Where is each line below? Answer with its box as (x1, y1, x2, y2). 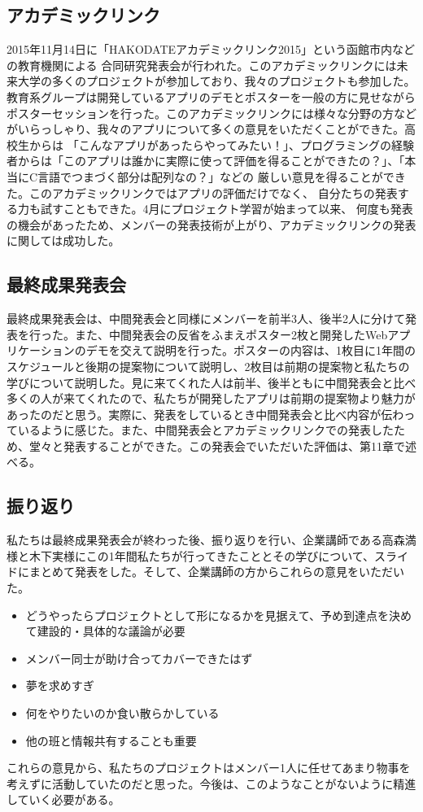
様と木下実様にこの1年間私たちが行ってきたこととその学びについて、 (7, 547, 375, 564)
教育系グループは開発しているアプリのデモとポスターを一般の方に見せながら (7, 88, 416, 105)
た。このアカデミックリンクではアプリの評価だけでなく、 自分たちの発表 (7, 184, 398, 201)
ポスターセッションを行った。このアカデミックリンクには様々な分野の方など (7, 104, 416, 121)
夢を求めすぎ (25, 677, 94, 694)
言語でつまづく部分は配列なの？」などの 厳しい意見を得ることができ (37, 168, 406, 185)
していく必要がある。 (7, 791, 120, 808)
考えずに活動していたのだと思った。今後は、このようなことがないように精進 (7, 775, 416, 792)
